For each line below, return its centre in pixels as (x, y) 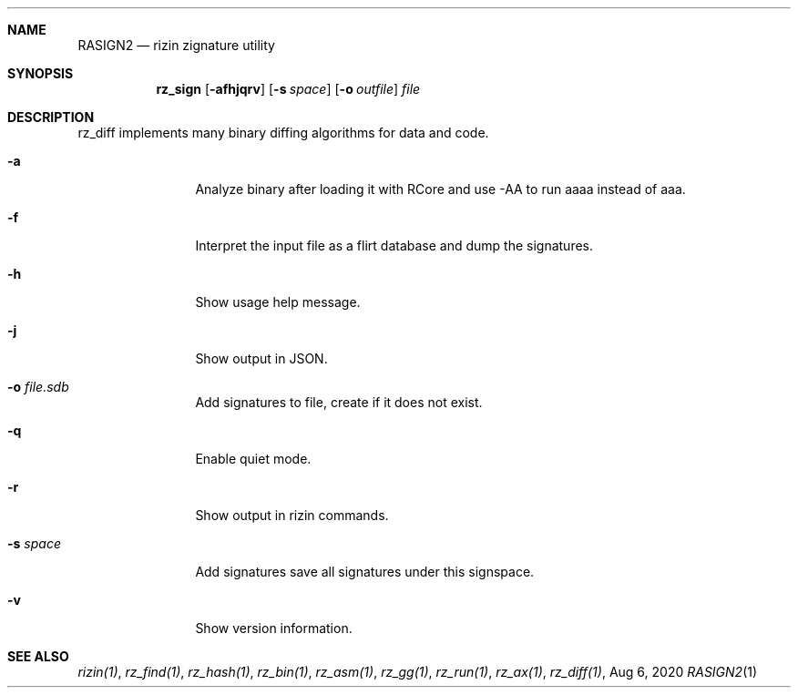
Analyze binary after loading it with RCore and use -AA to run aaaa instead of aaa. (440, 189)
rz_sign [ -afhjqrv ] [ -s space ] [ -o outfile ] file (288, 89)
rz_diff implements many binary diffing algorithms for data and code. (283, 133)
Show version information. (274, 628)
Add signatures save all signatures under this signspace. (365, 572)
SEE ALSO (38, 656)
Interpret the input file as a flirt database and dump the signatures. (394, 245)
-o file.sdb (38, 387)
